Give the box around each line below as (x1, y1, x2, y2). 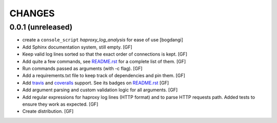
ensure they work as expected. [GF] (22, 101, 98, 107)
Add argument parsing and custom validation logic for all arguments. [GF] (22, 87, 178, 93)
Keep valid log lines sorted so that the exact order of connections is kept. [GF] (22, 51, 187, 57)
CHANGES (9, 8, 55, 19)
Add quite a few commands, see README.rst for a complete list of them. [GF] (22, 58, 186, 64)
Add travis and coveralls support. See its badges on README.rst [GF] (22, 80, 169, 86)
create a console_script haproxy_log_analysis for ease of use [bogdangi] (22, 37, 183, 43)
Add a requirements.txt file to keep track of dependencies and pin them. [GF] (22, 72, 186, 79)
